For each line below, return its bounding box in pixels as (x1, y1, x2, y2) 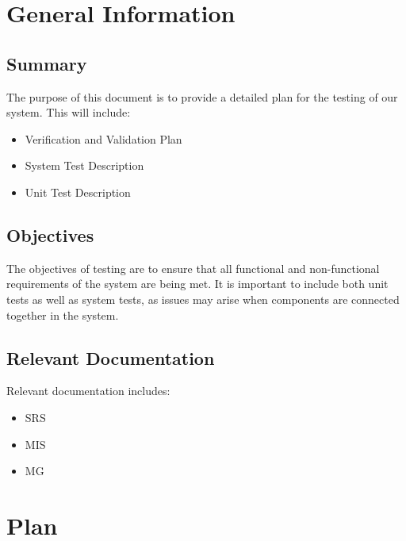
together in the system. (6, 306, 119, 323)
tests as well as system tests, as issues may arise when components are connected (6, 290, 400, 307)
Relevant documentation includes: (6, 382, 170, 399)
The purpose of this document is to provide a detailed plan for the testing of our (6, 88, 398, 105)
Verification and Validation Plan (25, 130, 182, 147)
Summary (6, 51, 87, 75)
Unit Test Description (25, 183, 131, 200)
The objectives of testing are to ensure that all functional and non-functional (6, 259, 380, 276)
